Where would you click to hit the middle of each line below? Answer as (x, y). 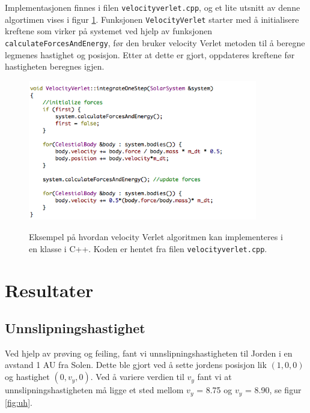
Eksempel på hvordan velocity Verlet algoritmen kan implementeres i (156, 237)
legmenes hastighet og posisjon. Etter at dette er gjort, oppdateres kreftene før (150, 54)
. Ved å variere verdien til (137, 377)
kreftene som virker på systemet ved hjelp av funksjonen (108, 31)
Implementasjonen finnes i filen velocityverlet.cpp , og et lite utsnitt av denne (153, 7)
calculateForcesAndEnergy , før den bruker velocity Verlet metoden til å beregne (155, 42)
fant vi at (214, 377)
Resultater (49, 290)
